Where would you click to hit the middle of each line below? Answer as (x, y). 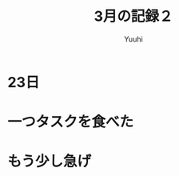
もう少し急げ (50, 162)
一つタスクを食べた (71, 122)
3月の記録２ (133, 16)
